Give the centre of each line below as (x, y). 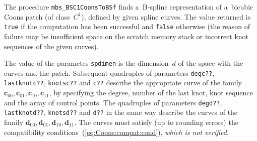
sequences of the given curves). (51, 46)
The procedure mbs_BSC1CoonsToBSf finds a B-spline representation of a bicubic (129, 7)
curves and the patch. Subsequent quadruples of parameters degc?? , (109, 73)
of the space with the (211, 63)
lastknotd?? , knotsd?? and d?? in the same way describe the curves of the (121, 112)
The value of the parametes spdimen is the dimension (86, 63)
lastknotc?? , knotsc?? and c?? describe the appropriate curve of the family (123, 83)
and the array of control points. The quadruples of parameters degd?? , (113, 102)
